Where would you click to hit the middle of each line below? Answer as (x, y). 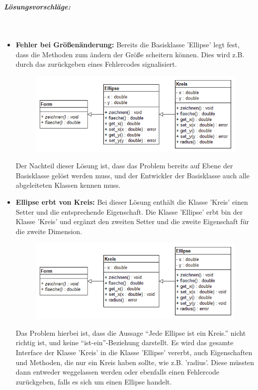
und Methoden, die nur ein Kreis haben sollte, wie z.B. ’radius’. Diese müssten (135, 362)
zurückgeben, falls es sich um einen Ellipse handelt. (94, 381)
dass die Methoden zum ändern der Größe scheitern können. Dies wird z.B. (130, 54)
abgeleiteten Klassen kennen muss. (68, 185)
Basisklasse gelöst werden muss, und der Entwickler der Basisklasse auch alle (132, 175)
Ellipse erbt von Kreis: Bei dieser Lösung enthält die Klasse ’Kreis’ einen (132, 202)
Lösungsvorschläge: (37, 6)
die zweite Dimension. (49, 231)
